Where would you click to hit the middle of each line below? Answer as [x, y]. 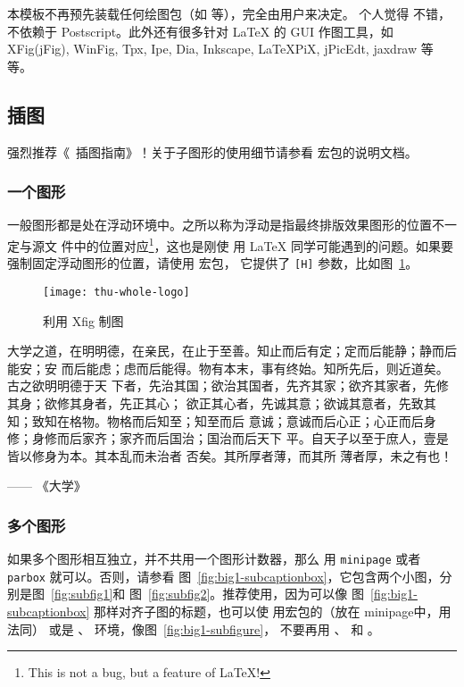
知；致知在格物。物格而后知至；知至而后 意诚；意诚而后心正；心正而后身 [222, 420]
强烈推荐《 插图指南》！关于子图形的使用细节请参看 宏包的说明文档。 [212, 151]
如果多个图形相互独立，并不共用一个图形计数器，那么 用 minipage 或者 [214, 559]
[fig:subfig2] [179, 594]
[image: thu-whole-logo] [116, 292]
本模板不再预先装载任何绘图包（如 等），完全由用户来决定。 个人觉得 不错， [229, 13]
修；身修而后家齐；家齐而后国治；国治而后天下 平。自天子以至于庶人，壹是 [228, 438]
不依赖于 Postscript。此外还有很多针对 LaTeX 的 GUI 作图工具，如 [200, 31]
